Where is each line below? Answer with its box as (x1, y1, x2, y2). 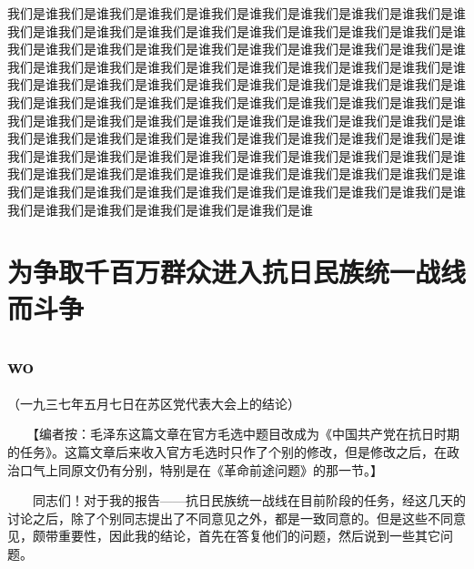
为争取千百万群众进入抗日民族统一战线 (7, 253, 467, 290)
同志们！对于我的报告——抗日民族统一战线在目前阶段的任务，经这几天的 (32, 491, 466, 510)
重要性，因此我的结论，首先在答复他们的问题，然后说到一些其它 (57, 526, 440, 545)
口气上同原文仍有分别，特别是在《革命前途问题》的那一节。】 (19, 460, 383, 479)
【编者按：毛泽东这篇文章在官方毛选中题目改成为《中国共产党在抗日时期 (32, 424, 459, 443)
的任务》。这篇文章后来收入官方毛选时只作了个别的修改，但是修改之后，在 (7, 442, 447, 462)
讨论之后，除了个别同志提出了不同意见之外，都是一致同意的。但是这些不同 (7, 508, 453, 527)
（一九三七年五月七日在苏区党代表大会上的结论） (7, 393, 300, 412)
